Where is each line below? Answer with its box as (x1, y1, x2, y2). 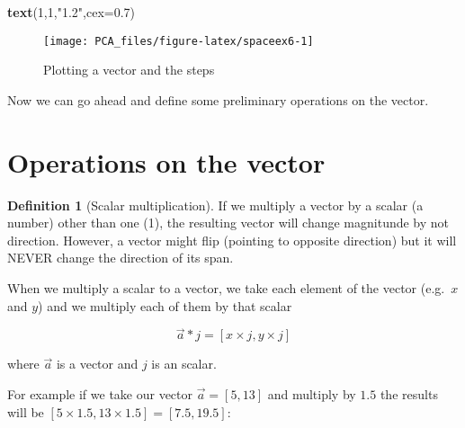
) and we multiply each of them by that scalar (38, 296, 292, 315)
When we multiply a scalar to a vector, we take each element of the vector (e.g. (7, 278, 445, 297)
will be (7, 402, 44, 421)
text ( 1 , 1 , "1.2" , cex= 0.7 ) (7, 3, 136, 21)
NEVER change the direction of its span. (7, 248, 234, 267)
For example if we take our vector (7, 384, 193, 403)
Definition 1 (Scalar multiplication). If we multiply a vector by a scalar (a (7, 195, 424, 214)
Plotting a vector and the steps (43, 60, 215, 79)
